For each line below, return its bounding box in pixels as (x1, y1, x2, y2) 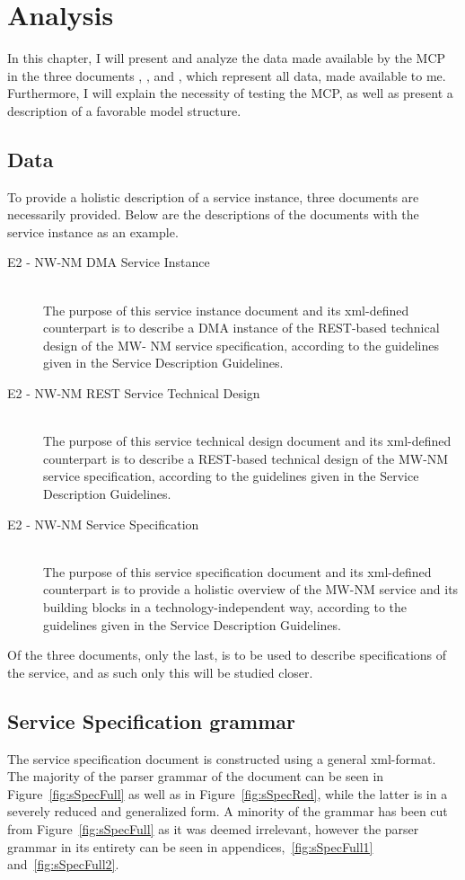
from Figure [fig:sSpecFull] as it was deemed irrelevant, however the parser (7, 819, 419, 838)
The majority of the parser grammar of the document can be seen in (7, 767, 384, 786)
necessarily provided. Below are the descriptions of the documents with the (7, 205, 419, 224)
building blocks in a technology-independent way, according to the (43, 597, 407, 616)
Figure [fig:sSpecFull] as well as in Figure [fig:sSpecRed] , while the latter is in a (7, 784, 448, 803)
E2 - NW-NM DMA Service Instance (7, 253, 210, 271)
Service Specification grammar (7, 707, 295, 734)
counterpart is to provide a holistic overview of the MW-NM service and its (43, 580, 459, 599)
